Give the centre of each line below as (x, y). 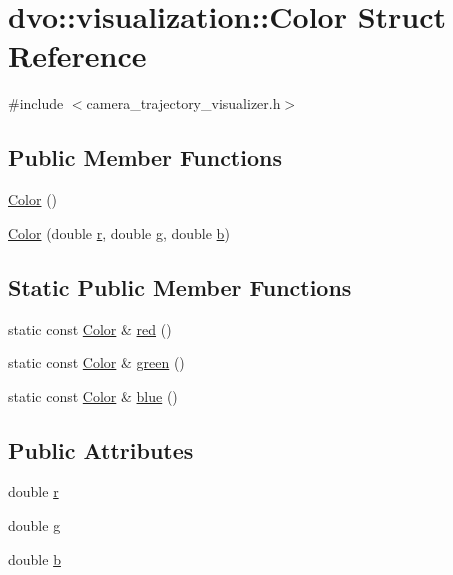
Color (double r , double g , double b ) (119, 232)
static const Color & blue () (93, 395)
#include (36, 103)
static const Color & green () (96, 362)
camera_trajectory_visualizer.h (183, 103)
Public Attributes (101, 449)
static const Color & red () (90, 328)
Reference (77, 55)
